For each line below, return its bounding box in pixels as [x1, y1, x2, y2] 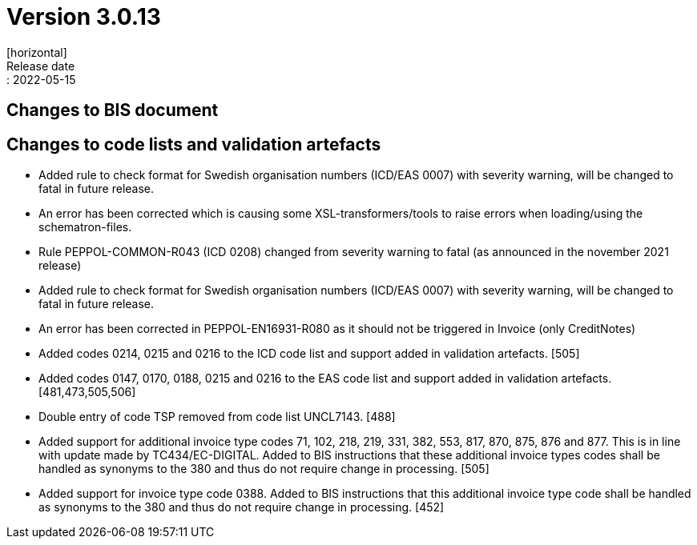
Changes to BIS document [6, 100, 219, 121]
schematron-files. [38, 220, 132, 234]
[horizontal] [6, 45, 67, 59]
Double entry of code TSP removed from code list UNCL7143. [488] [38, 410, 396, 424]
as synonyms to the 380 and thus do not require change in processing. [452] [38, 500, 445, 515]
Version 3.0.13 [6, 3, 161, 30]
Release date [6, 58, 75, 73]
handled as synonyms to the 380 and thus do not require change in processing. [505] [38, 462, 490, 476]
